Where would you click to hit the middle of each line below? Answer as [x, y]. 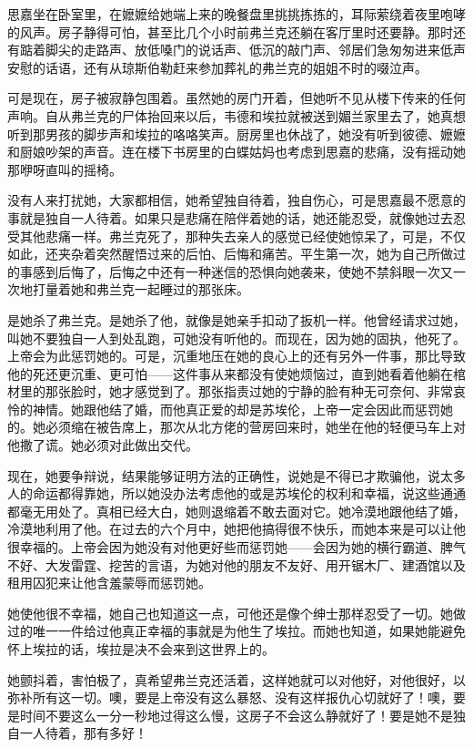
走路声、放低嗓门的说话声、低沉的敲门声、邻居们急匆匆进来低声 [274, 50]
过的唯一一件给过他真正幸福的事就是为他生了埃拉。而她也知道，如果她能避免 [236, 631]
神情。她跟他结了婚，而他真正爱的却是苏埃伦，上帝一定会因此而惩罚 [236, 409]
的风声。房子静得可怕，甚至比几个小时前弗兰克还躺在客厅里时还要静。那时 [230, 31]
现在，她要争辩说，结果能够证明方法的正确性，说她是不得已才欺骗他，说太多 [236, 475]
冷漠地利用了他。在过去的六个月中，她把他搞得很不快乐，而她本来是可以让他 [236, 529]
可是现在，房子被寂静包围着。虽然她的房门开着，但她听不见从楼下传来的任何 [236, 98]
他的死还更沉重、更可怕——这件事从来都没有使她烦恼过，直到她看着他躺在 [230, 373]
